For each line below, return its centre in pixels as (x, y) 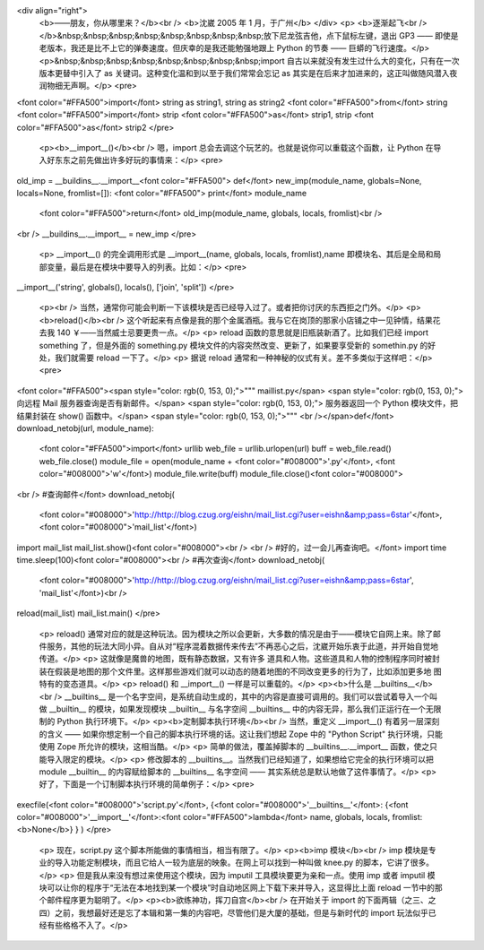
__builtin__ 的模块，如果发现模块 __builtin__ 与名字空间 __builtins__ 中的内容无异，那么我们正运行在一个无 (241, 709)
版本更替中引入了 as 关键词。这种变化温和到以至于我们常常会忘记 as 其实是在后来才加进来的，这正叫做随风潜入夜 (248, 73)
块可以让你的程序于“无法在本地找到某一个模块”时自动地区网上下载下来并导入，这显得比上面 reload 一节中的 (237, 888)
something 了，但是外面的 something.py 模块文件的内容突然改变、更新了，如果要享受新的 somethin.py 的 (233, 345)
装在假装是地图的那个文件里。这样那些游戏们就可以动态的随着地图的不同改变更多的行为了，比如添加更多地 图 (240, 671)
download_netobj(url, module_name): (85, 428)
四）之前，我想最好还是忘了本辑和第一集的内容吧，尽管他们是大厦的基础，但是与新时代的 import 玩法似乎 (234, 912)
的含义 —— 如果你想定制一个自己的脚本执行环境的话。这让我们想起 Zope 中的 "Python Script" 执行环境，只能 (241, 734)
